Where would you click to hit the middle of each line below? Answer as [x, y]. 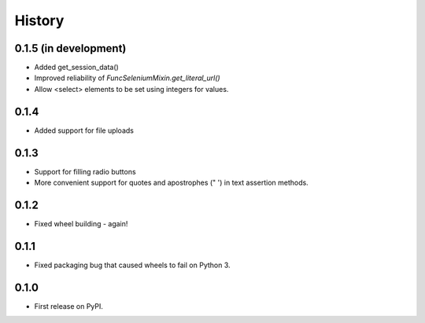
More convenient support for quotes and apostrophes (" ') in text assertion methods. [171, 183]
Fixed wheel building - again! [81, 223]
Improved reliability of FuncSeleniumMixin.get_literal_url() [127, 78]
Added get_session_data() [77, 68]
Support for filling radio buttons [85, 171]
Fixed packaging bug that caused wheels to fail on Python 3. [133, 265]
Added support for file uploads [84, 130]
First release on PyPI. [69, 306]
